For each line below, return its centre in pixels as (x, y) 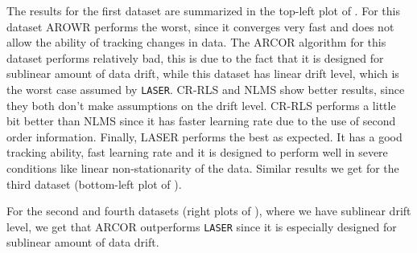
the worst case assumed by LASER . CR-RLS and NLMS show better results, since (206, 89)
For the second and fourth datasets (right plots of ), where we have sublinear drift (209, 211)
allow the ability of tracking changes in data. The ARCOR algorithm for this (196, 42)
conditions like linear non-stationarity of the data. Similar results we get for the (203, 168)
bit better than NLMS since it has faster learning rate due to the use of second (201, 121)
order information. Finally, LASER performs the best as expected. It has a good (204, 136)
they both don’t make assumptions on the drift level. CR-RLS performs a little (201, 105)
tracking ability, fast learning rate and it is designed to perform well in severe (197, 152)
